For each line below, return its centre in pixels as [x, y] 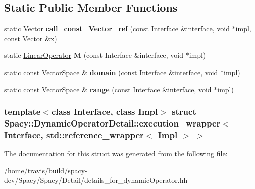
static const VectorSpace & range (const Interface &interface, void [108, 89]
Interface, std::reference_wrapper [74, 134]
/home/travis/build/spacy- [46, 170]
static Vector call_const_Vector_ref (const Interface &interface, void [117, 28]
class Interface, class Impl [105, 112]
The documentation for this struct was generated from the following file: [116, 153]
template [22, 112]
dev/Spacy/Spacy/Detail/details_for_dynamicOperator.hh [96, 180]
